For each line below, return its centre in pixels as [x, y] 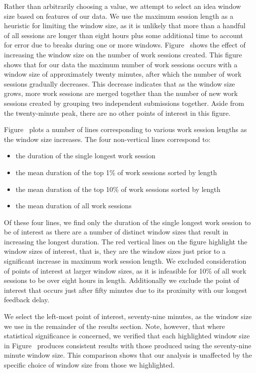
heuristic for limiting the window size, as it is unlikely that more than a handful [125, 25]
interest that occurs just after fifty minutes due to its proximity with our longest [126, 290]
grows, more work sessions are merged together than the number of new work [121, 93]
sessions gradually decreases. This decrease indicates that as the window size [120, 83]
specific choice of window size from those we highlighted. [89, 365]
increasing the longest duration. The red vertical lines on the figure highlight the [126, 241]
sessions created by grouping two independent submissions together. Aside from [124, 103]
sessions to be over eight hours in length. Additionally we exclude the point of [122, 280]
